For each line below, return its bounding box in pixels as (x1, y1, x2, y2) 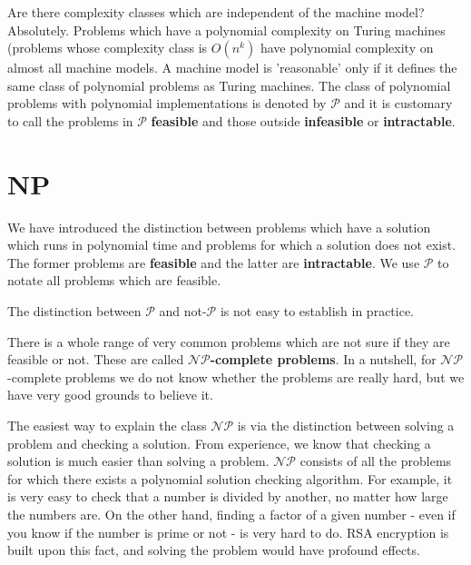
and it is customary (344, 94, 453, 113)
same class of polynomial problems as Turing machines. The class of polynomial (7, 75, 451, 94)
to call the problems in (7, 111, 133, 130)
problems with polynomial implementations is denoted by (7, 94, 327, 113)
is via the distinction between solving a (237, 416, 455, 435)
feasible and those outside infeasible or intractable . (151, 111, 456, 130)
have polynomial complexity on (260, 38, 434, 57)
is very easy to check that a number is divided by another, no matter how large (7, 487, 448, 506)
